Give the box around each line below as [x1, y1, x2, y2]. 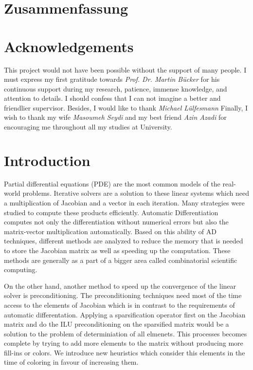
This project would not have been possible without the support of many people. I [4, 64, 247, 74]
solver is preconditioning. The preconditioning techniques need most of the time [4, 290, 242, 300]
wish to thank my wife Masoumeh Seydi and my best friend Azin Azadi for [4, 112, 227, 122]
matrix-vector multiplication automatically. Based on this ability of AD [4, 226, 217, 236]
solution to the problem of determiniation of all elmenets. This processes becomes [4, 328, 247, 338]
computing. [4, 264, 37, 275]
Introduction [4, 150, 90, 170]
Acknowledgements [4, 36, 134, 56]
